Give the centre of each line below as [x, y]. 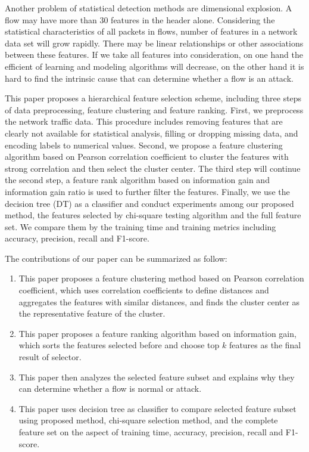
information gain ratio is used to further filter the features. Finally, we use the [147, 191]
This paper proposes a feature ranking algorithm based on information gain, [157, 333]
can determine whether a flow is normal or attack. [110, 388]
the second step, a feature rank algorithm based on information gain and [137, 180]
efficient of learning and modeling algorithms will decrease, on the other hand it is [154, 66]
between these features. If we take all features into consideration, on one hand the [154, 55]
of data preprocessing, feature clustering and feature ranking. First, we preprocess [154, 109]
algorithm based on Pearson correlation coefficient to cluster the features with [147, 157]
